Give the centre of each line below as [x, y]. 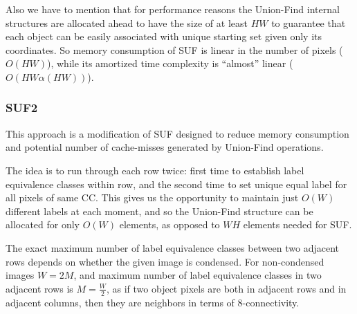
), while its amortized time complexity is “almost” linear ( [170, 63]
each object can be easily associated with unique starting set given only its [164, 36]
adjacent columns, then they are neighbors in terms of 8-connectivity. [153, 302]
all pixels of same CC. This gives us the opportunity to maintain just [152, 197]
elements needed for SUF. [297, 224]
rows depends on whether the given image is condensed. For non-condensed [165, 261]
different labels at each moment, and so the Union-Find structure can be [159, 211]
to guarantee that [309, 22]
